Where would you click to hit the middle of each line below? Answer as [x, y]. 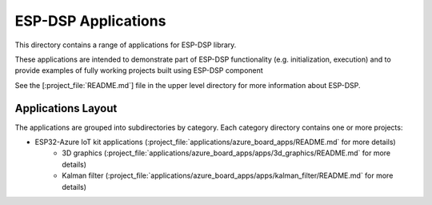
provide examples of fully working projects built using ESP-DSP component [139, 70]
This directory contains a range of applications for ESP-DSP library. [126, 45]
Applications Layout [66, 108]
